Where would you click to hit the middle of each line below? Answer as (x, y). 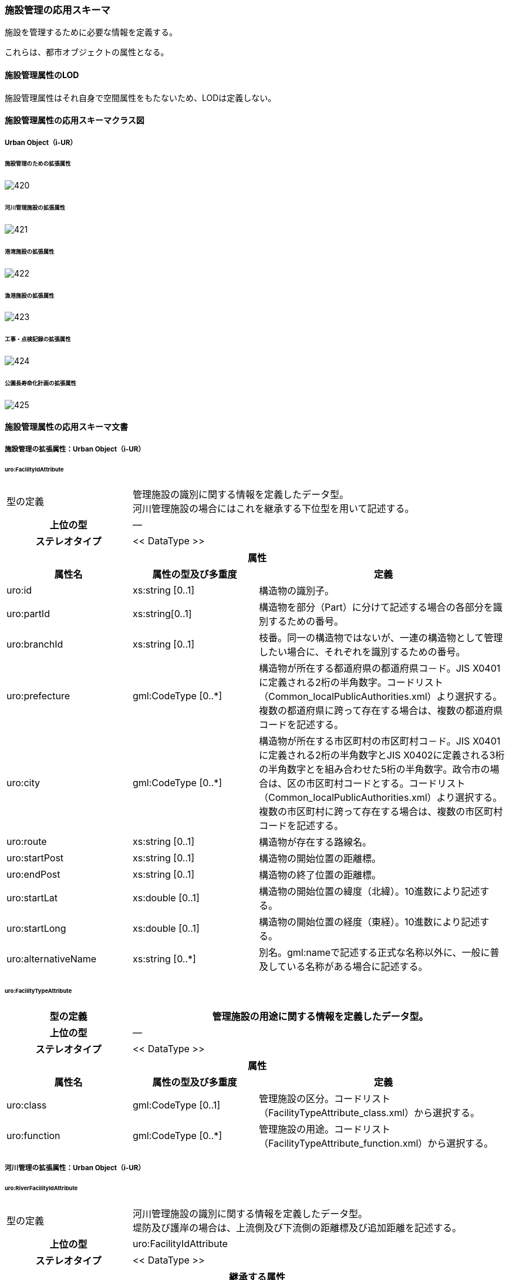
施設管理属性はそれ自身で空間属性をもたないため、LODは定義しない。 (141, 97)
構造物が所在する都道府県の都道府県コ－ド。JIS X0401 (380, 668)
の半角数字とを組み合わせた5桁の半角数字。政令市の (375, 769)
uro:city (23, 783)
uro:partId (28, 614)
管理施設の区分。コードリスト (325, 1099)
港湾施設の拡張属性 (30, 251)
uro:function (33, 1136)
